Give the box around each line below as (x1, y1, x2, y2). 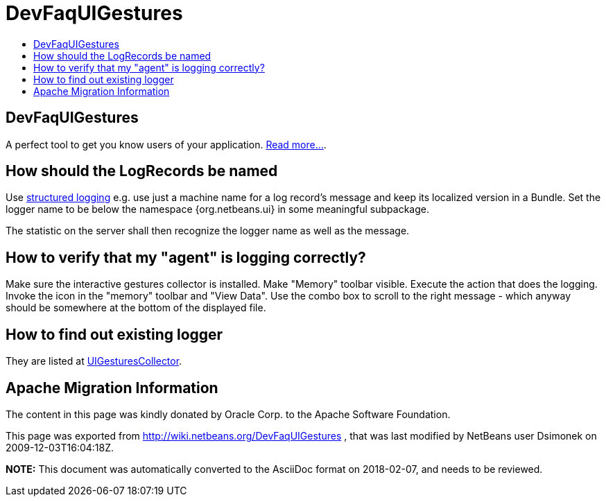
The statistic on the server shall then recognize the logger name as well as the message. (6, 225, 410, 237)
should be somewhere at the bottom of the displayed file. (6, 302, 266, 314)
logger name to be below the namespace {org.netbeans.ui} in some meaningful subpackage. (6, 203, 429, 216)
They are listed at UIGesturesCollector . (6, 355, 182, 367)
